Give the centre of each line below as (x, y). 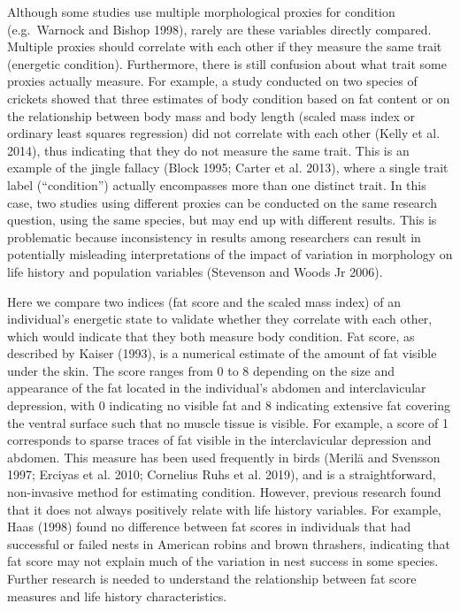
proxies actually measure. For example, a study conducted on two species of (212, 81)
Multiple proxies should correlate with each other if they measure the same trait (225, 46)
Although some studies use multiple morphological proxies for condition (201, 11)
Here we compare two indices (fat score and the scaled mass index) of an (204, 301)
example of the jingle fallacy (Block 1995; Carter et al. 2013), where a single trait (228, 168)
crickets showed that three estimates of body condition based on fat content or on (229, 98)
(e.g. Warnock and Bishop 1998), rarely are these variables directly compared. (219, 29)
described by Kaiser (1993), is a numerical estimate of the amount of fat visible (222, 353)
